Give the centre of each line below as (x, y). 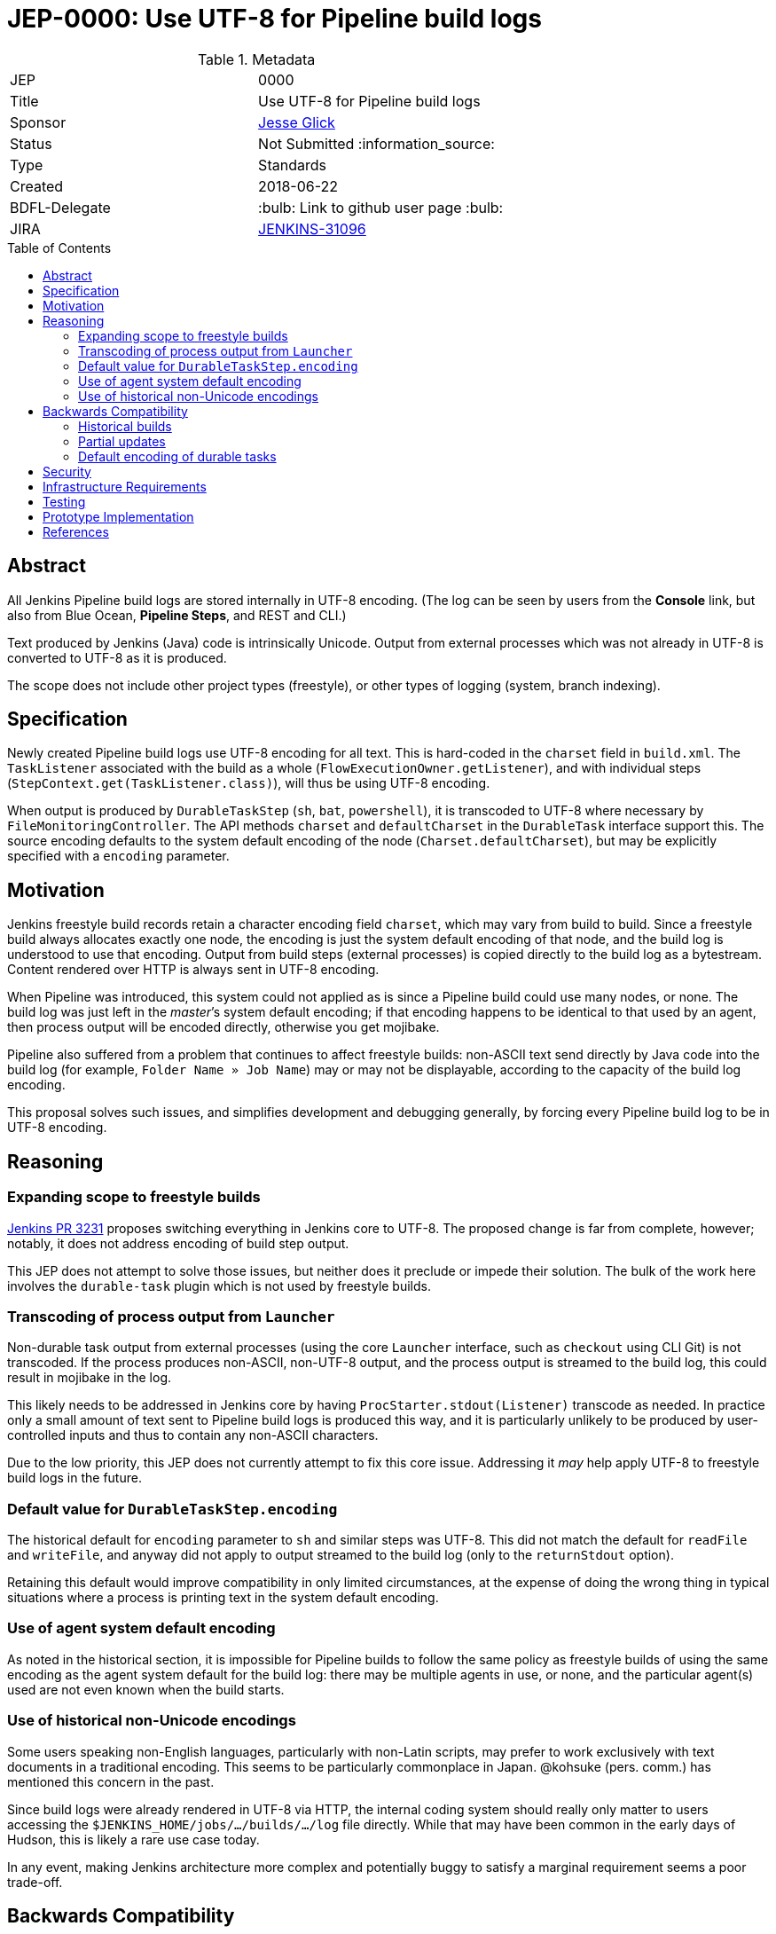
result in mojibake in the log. (90, 1378)
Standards (292, 165)
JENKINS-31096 (312, 228)
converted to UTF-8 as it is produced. (117, 657)
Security (67, 471)
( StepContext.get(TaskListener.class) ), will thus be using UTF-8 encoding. (249, 783)
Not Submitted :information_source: (376, 143)
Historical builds (125, 426)
